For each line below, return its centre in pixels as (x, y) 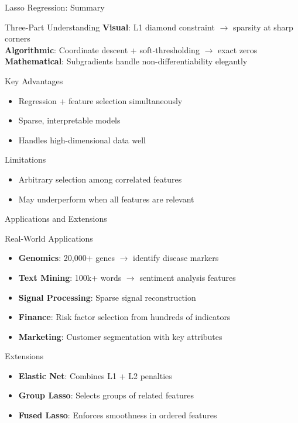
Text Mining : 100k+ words (70, 277)
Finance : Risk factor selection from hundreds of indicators (124, 317)
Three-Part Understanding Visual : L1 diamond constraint (110, 27)
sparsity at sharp (263, 27)
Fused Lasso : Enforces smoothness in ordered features (118, 415)
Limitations (25, 159)
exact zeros (237, 49)
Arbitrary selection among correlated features (100, 179)
